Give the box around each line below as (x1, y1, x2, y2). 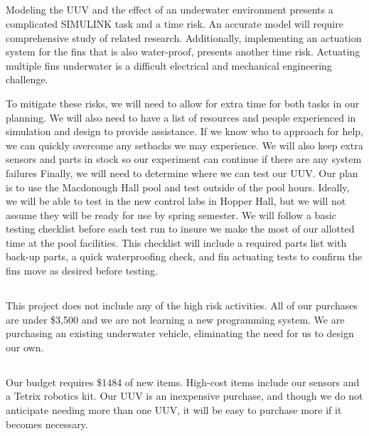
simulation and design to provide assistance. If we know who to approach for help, (6, 124, 363, 139)
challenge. (6, 72, 48, 87)
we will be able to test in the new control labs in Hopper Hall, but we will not (6, 193, 346, 208)
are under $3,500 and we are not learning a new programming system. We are (6, 312, 345, 326)
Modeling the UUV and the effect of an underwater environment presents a (6, 2, 333, 17)
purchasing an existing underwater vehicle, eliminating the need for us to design (6, 326, 354, 341)
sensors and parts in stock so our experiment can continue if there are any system (6, 151, 362, 166)
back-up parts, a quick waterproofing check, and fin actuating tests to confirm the (6, 249, 363, 264)
